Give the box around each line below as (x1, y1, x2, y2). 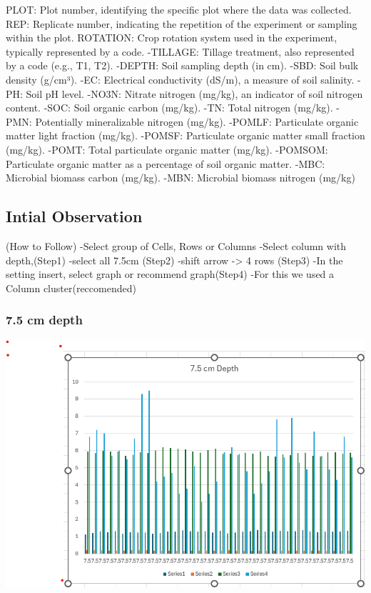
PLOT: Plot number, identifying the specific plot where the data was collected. (6, 2, 352, 16)
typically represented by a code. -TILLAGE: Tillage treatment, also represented (6, 44, 355, 59)
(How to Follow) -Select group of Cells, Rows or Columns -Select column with (6, 238, 347, 253)
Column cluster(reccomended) (6, 280, 136, 295)
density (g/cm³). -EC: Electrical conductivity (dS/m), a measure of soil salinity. (6, 71, 355, 86)
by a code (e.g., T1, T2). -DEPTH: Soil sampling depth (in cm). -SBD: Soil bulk (6, 58, 359, 73)
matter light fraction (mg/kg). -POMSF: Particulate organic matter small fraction (6, 128, 365, 143)
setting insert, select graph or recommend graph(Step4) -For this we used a (6, 266, 335, 281)
